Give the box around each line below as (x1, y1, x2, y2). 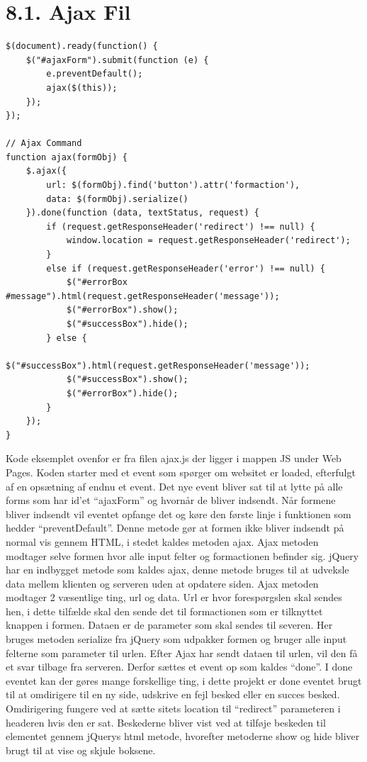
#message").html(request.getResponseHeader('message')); (6, 291, 280, 301)
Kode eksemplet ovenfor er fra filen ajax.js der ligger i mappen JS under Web (6, 451, 341, 466)
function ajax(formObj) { (6, 152, 128, 162)
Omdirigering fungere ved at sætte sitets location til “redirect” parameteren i (6, 701, 341, 716)
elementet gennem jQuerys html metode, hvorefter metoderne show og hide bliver (6, 729, 360, 744)
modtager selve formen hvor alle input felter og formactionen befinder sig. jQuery (6, 548, 359, 563)
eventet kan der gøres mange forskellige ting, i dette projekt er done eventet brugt (6, 673, 362, 688)
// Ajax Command (6, 138, 82, 149)
